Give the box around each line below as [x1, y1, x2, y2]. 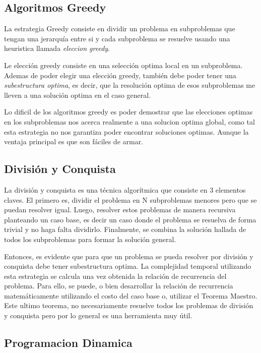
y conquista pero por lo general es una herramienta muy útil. [4, 310, 192, 321]
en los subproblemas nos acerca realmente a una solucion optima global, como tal [4, 116, 255, 127]
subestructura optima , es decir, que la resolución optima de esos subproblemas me [4, 80, 255, 90]
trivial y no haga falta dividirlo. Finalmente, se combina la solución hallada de [4, 224, 246, 234]
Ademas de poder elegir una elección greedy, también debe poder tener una [4, 70, 236, 80]
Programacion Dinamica [4, 335, 133, 350]
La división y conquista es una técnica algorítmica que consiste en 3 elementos [4, 184, 246, 195]
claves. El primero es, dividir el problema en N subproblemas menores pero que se [4, 194, 257, 205]
